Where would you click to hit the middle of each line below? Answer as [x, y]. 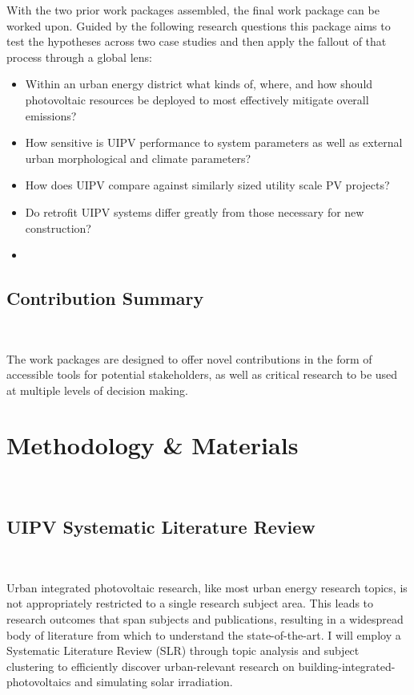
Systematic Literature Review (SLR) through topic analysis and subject [183, 650]
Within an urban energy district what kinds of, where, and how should [199, 84]
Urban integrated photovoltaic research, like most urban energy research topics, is [207, 587]
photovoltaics [39, 682]
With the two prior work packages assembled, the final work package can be [193, 10]
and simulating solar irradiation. [154, 682]
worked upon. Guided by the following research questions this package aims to [199, 25]
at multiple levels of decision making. [97, 390]
